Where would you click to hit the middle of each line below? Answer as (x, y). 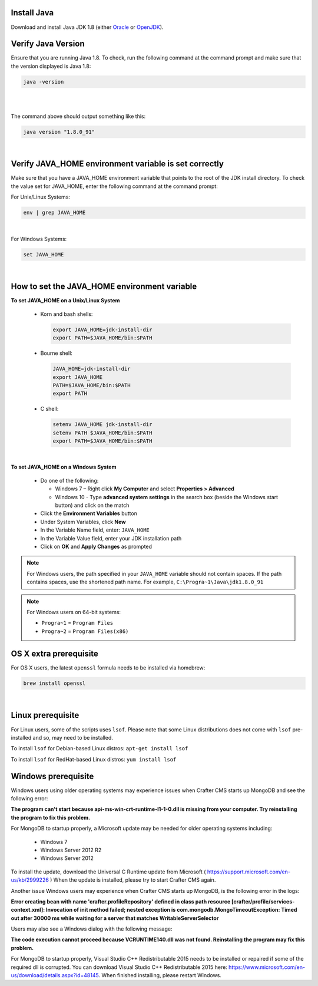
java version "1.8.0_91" (59, 132)
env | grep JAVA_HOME (54, 213)
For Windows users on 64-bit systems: (74, 612)
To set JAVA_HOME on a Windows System (64, 467)
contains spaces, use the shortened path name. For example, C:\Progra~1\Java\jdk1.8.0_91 (145, 582)
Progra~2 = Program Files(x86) (85, 631)
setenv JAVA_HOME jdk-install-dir (102, 425)
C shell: (49, 409)
